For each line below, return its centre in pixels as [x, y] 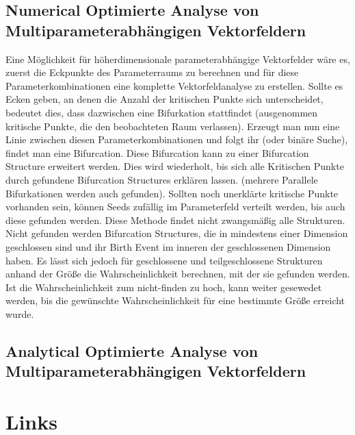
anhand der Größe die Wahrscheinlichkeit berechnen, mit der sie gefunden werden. [178, 274]
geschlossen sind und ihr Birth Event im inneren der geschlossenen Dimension [168, 246]
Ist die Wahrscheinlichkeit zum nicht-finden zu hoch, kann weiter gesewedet [164, 287]
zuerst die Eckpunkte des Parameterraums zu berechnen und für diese [152, 72]
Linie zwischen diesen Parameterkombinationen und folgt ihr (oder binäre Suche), [177, 139]
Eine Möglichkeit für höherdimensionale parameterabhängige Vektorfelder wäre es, [178, 59]
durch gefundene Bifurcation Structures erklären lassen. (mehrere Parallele [162, 179]
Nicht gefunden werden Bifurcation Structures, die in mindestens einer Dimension [177, 233]
